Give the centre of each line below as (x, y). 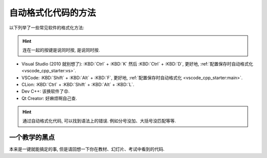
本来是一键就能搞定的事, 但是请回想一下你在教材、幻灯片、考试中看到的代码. (87, 149)
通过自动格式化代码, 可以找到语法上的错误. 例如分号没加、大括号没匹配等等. (99, 121)
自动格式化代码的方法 (53, 13)
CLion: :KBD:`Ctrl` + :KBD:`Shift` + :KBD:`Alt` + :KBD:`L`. (78, 84)
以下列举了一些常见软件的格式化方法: (47, 28)
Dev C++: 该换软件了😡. (46, 92)
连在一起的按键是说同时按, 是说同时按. (61, 50)
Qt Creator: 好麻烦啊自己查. (49, 98)
